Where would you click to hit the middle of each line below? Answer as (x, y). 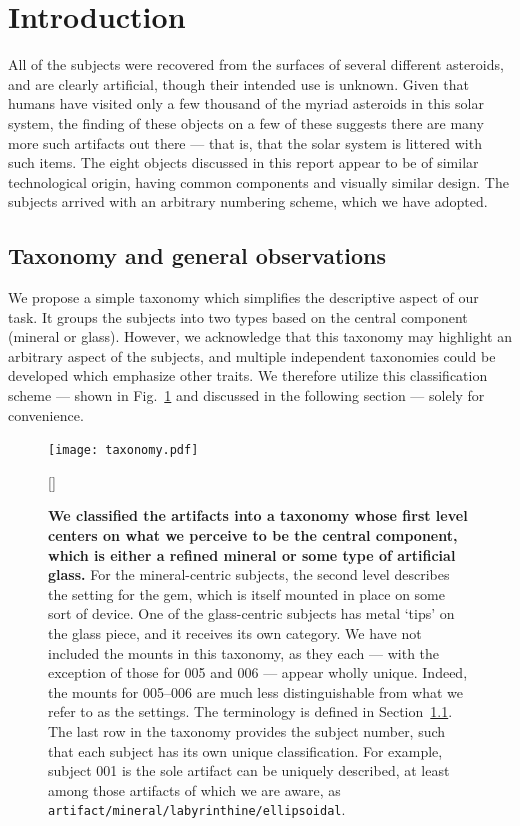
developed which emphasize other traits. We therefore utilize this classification (248, 375)
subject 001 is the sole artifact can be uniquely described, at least (249, 770)
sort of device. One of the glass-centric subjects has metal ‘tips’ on (251, 613)
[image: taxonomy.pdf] (123, 450)
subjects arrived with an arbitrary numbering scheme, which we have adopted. (248, 201)
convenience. (46, 414)
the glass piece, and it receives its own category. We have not (235, 633)
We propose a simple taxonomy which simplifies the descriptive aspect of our (243, 297)
